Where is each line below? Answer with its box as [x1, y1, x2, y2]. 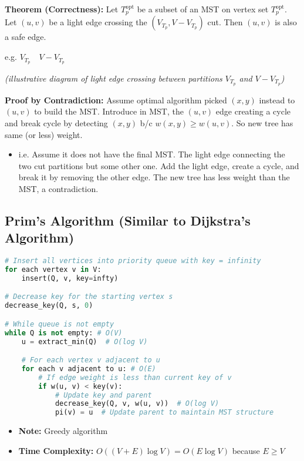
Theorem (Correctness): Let [5, 3, 119, 15]
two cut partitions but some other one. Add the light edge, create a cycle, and [18, 159, 299, 171]
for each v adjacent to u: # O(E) [21, 364, 156, 373]
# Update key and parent [55, 391, 152, 399]
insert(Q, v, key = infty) [21, 274, 119, 282]
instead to [259, 93, 295, 106]
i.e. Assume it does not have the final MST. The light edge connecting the [18, 148, 285, 160]
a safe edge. [5, 31, 46, 43]
